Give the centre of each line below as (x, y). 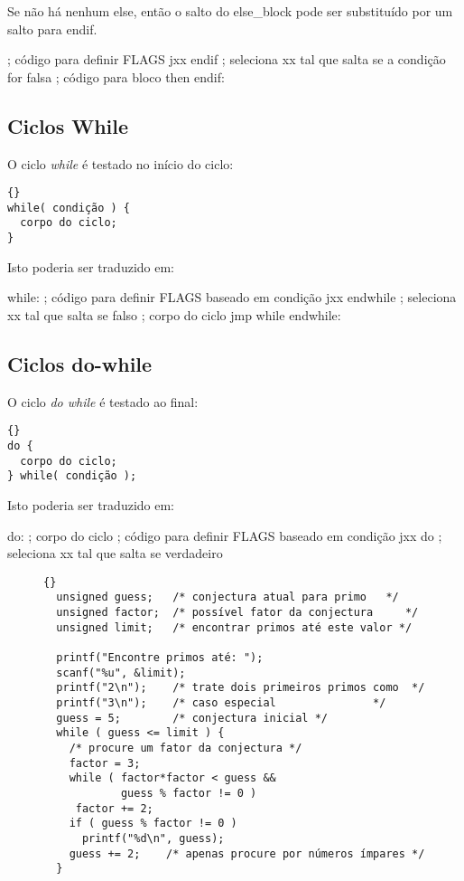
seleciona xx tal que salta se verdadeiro (115, 553)
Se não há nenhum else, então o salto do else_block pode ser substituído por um (230, 11)
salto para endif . (52, 28)
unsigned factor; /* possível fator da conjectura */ (237, 613)
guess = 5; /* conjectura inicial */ (192, 718)
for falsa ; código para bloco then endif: (116, 76)
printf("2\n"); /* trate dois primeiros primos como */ (241, 688)
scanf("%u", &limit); (121, 673)
